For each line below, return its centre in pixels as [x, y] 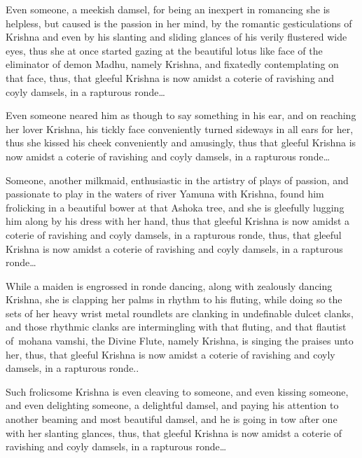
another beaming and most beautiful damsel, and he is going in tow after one [172, 419]
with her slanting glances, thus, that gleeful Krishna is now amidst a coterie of [174, 432]
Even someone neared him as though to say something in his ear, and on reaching [181, 115]
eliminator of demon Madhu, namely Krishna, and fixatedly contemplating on [172, 64]
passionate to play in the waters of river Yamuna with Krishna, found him [165, 194]
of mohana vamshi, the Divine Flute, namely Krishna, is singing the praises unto [180, 341]
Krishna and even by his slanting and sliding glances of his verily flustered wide [176, 37]
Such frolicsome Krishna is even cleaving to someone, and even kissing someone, [177, 391]
